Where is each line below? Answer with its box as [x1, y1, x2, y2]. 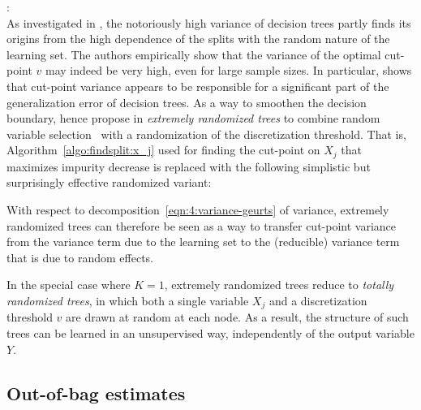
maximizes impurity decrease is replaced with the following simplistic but [6, 158, 371, 175]
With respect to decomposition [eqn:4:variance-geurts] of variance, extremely [6, 201, 389, 218]
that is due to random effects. [6, 248, 154, 265]
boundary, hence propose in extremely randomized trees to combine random [6, 110, 380, 127]
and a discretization [268, 291, 367, 309]
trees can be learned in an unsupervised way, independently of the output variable [6, 325, 415, 341]
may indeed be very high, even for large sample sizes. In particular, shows [45, 62, 412, 79]
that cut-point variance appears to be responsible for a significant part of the [6, 77, 389, 94]
